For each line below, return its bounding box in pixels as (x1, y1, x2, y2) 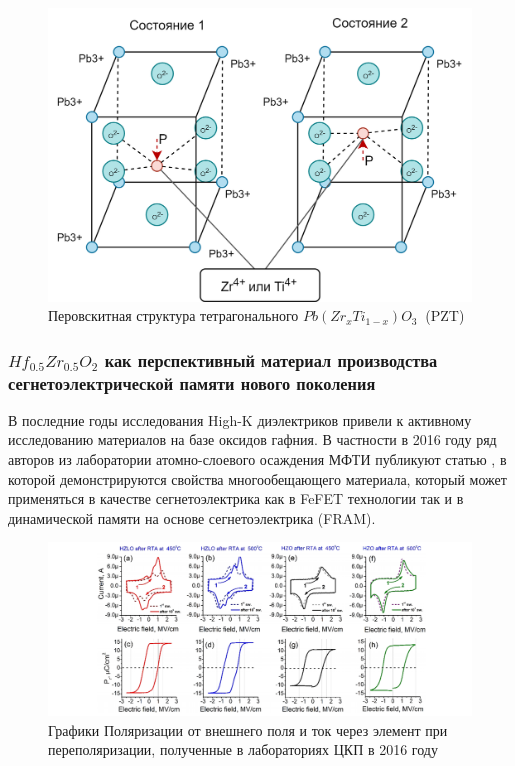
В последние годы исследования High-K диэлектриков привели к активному (8, 409, 472, 430)
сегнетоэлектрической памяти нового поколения (8, 370, 376, 395)
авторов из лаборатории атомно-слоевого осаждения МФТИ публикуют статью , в (8, 449, 507, 470)
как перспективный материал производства (104, 347, 438, 372)
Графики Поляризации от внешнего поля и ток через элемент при (48, 719, 448, 740)
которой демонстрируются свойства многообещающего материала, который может (8, 468, 507, 489)
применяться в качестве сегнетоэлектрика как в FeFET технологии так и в (8, 488, 464, 509)
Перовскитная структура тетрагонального (48, 305, 299, 326)
